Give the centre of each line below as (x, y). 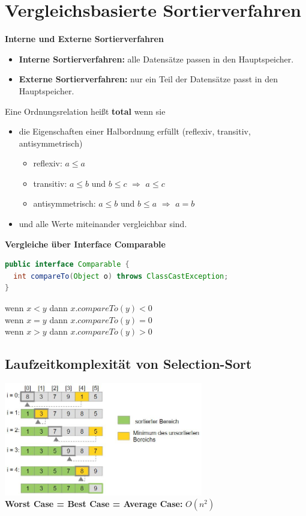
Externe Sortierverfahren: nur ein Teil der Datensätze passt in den (148, 79)
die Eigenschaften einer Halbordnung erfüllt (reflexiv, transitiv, (135, 131)
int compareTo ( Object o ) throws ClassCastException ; (121, 276)
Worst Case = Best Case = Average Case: (94, 504)
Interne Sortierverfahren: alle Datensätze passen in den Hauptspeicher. (156, 59)
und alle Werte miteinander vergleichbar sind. (103, 224)
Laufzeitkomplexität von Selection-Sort (128, 364)
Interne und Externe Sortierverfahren (84, 39)
